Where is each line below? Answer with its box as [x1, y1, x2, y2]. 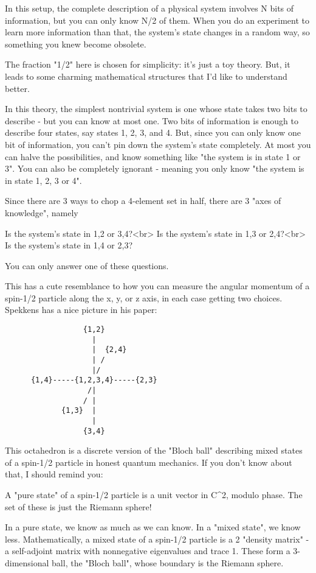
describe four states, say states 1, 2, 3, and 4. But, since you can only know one [5, 126, 301, 139]
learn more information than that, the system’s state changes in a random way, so [5, 26, 310, 38]
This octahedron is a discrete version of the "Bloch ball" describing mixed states [5, 444, 303, 457]
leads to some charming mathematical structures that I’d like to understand [5, 69, 287, 82]
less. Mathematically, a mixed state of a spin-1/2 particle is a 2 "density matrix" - [5, 532, 309, 545]
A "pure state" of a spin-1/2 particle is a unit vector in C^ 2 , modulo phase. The [5, 488, 303, 501]
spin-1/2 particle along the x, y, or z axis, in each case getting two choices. [5, 291, 283, 304]
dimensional [5, 557, 49, 569]
